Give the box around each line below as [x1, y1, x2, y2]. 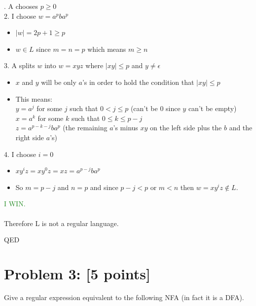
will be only [41, 76, 76, 87]
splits [19, 60, 35, 71]
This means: [15, 93, 52, 104]
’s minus [113, 122, 138, 133]
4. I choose [4, 149, 37, 159]
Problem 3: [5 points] [4, 263, 150, 283]
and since [90, 182, 118, 192]
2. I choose [4, 10, 37, 21]
